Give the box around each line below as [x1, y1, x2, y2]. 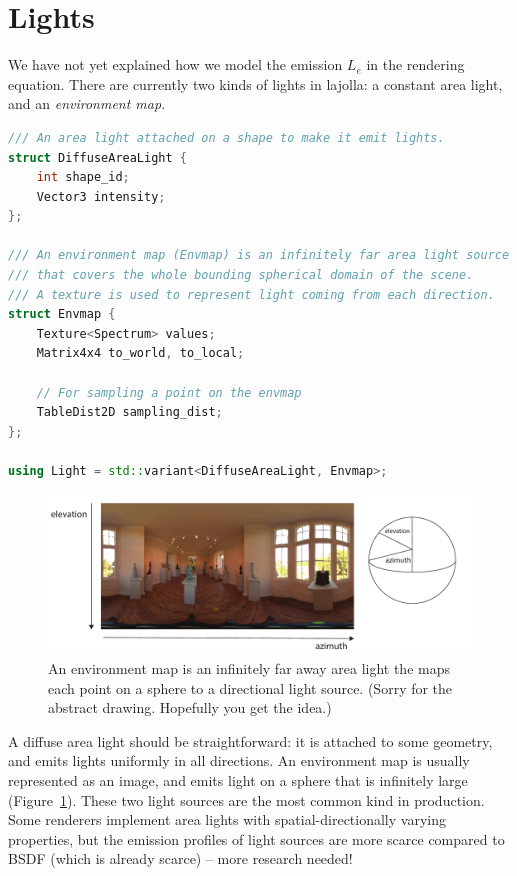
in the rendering [366, 54, 465, 75]
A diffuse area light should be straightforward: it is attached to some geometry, [8, 730, 493, 751]
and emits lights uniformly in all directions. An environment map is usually [8, 750, 470, 771]
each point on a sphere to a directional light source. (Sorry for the [48, 677, 453, 698]
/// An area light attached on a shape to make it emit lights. [8, 130, 445, 145]
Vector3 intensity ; [36, 189, 166, 204]
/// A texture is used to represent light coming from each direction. [8, 287, 495, 302]
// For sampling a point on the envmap [36, 385, 302, 400]
